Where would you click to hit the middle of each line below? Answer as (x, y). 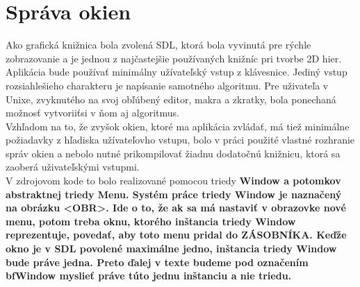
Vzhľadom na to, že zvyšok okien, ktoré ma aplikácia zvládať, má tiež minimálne (178, 126)
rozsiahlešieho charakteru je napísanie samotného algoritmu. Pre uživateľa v (167, 85)
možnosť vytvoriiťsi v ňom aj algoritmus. (92, 113)
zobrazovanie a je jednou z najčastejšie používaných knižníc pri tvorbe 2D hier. (174, 58)
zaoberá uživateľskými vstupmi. (73, 167)
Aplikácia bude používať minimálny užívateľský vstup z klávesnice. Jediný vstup (177, 72)
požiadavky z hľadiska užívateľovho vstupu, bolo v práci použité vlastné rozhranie (180, 140)
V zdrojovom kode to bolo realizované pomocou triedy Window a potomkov (173, 181)
